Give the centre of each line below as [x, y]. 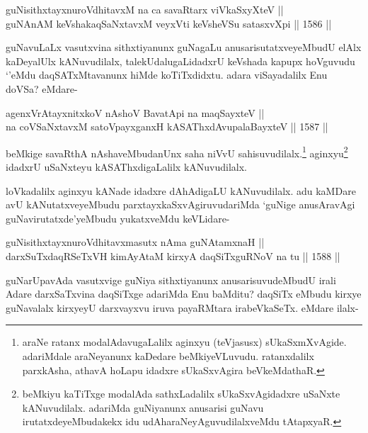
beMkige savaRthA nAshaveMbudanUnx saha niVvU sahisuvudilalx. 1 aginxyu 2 [177, 152]
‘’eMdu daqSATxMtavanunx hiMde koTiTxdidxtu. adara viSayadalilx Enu [167, 75]
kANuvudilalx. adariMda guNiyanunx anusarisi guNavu [143, 407]
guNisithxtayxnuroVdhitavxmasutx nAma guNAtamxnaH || [135, 242]
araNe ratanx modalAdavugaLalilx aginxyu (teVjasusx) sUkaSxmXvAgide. [184, 342]
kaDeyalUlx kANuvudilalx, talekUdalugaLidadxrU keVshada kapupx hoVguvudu [180, 61]
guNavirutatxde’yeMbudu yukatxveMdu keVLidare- [118, 218]
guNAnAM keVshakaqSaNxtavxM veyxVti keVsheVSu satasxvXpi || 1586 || [169, 23]
